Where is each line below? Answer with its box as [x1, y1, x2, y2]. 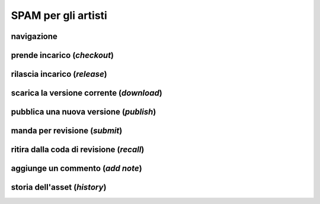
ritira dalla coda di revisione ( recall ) [11, 145, 145, 155]
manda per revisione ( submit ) [11, 126, 123, 136]
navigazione [11, 31, 57, 41]
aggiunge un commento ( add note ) [11, 163, 142, 174]
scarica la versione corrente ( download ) [11, 88, 162, 98]
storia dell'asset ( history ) [11, 182, 107, 192]
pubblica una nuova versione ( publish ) [11, 107, 156, 117]
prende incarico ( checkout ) [11, 50, 114, 60]
